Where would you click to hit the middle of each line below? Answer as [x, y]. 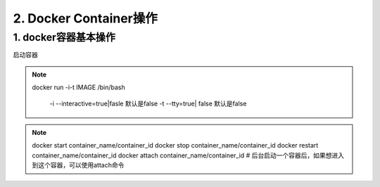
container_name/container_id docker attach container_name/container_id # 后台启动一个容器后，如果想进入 [188, 155]
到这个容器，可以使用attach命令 [78, 165]
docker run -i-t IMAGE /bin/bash [79, 87]
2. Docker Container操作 [85, 18]
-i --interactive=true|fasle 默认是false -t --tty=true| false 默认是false [148, 103]
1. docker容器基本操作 [64, 37]
